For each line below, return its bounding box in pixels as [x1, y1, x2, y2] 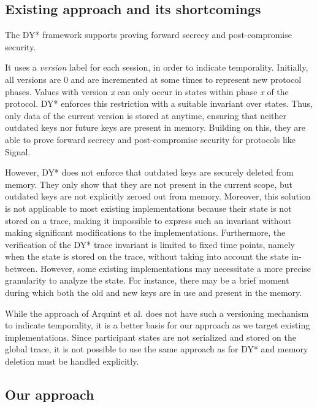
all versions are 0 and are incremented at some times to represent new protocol [5, 72, 302, 85]
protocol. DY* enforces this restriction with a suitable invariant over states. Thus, [5, 97, 313, 110]
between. [5, 262, 38, 274]
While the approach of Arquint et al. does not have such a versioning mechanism [5, 306, 309, 319]
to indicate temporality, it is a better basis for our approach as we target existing [5, 319, 310, 331]
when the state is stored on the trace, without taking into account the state [5, 250, 289, 263]
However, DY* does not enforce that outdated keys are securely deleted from [5, 166, 294, 179]
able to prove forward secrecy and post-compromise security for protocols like [5, 133, 296, 145]
